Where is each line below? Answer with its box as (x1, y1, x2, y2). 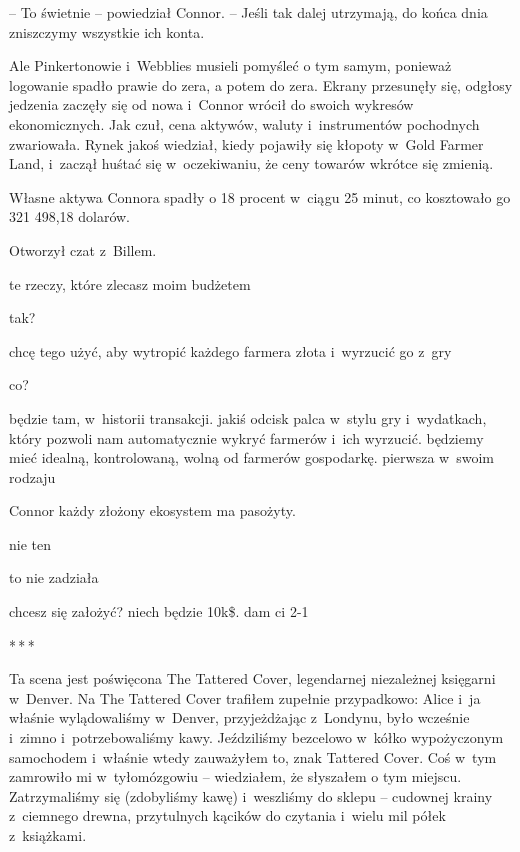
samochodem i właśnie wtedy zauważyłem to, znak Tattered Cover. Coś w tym (9, 746, 497, 767)
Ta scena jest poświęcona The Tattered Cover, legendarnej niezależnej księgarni (9, 668, 496, 689)
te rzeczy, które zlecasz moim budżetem (9, 273, 251, 294)
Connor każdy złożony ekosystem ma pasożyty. (9, 500, 296, 521)
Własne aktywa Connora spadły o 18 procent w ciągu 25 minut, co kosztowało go (9, 186, 511, 207)
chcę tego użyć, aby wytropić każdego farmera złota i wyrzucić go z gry (9, 340, 452, 361)
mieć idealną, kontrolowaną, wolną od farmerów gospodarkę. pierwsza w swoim (9, 447, 494, 468)
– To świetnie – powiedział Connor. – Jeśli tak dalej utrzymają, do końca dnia (9, 2, 488, 22)
